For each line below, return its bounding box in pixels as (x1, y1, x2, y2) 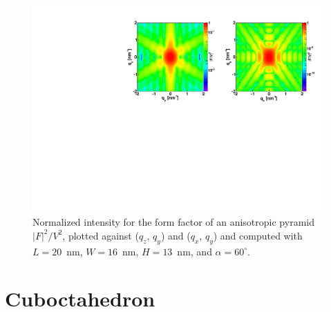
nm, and (177, 244, 212, 258)
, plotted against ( (62, 228, 139, 242)
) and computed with (213, 228, 303, 242)
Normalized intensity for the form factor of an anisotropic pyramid (32, 215, 314, 229)
